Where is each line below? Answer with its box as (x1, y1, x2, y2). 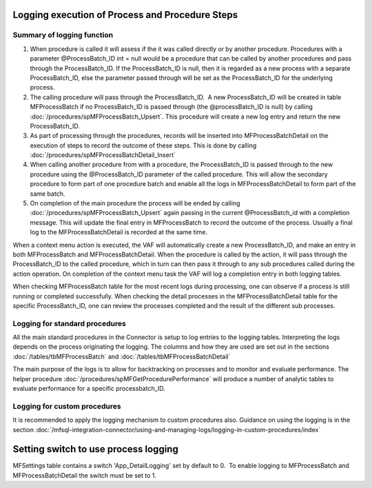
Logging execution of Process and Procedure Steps (12, 9, 238, 21)
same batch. (30, 190, 65, 198)
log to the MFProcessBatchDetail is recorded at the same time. (30, 228, 208, 236)
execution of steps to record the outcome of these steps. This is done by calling (30, 141, 257, 150)
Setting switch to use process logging (12, 443, 178, 455)
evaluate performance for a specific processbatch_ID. (12, 385, 165, 393)
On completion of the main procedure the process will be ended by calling (30, 199, 240, 207)
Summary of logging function (12, 30, 114, 40)
